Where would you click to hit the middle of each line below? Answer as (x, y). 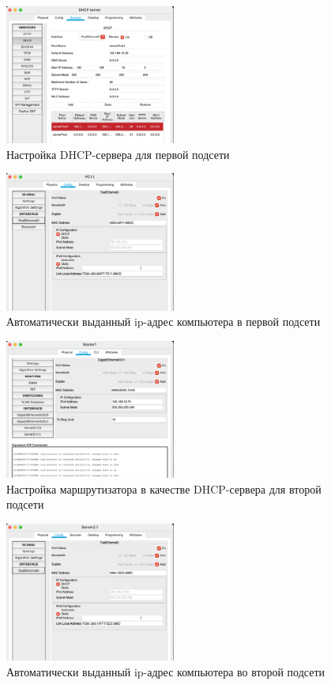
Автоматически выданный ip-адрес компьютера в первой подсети (164, 322)
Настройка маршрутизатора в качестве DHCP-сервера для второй (164, 488)
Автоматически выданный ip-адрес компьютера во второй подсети (166, 671)
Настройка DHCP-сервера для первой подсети (118, 154)
